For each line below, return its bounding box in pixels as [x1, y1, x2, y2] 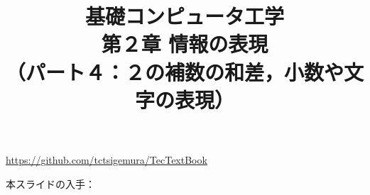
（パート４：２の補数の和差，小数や [6, 57, 344, 86]
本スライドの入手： [6, 176, 95, 191]
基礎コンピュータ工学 [85, 1, 284, 30]
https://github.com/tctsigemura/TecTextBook [6, 152, 207, 167]
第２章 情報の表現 [101, 29, 268, 58]
